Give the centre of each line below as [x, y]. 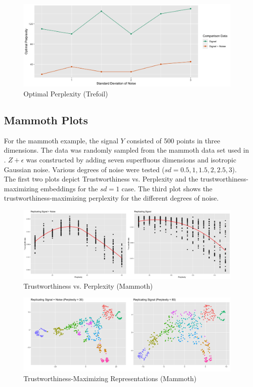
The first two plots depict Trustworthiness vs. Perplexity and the [101, 179]
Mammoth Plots [46, 120]
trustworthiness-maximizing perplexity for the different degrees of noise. [111, 198]
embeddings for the [69, 188]
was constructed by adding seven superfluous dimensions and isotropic [131, 159]
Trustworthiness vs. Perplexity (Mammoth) [88, 285]
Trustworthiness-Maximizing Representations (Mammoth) [110, 378]
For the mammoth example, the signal [61, 140]
